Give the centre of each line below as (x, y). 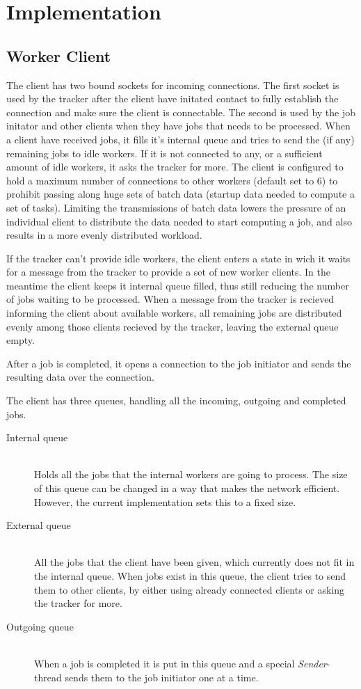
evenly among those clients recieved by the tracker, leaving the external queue (173, 326)
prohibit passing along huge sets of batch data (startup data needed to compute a (180, 194)
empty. (21, 340)
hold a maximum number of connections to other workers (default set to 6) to (172, 180)
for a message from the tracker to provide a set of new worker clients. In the (169, 272)
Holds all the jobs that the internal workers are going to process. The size (191, 474)
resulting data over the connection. (80, 377)
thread (48, 677)
